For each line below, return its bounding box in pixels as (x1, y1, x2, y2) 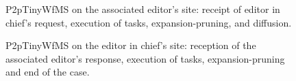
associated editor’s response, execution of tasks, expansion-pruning (5, 51, 285, 65)
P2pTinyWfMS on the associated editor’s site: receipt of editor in (5, 2, 280, 16)
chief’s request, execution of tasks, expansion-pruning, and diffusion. (5, 15, 292, 29)
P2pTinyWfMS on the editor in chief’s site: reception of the (5, 38, 256, 52)
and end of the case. (5, 65, 90, 79)
